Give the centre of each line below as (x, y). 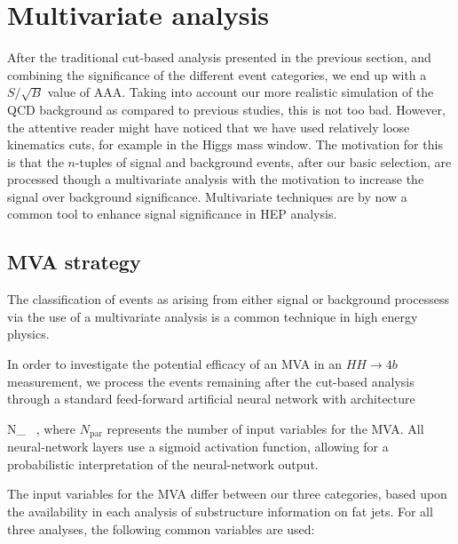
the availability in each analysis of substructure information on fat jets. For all (220, 512)
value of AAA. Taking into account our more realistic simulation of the (241, 92)
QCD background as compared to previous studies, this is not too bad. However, (226, 109)
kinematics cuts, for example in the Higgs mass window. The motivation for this (225, 144)
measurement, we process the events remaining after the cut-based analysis (211, 381)
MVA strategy (74, 262)
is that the (36, 161)
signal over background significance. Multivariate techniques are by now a (207, 196)
